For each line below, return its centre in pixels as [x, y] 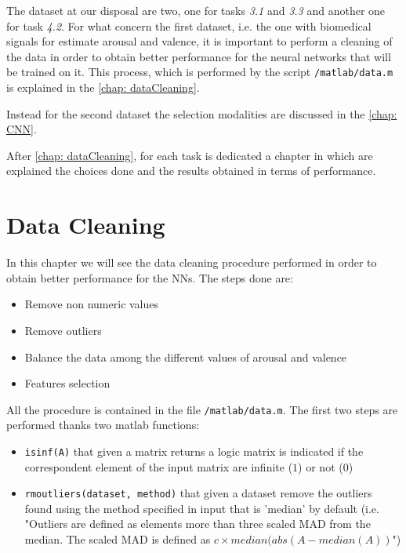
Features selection [67, 383]
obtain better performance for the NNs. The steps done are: [150, 277]
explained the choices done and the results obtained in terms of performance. [191, 171]
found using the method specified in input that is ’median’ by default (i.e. [202, 508]
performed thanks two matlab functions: [103, 425]
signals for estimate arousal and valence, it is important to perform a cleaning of [199, 41]
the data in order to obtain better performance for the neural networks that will [199, 56]
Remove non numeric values [92, 304]
